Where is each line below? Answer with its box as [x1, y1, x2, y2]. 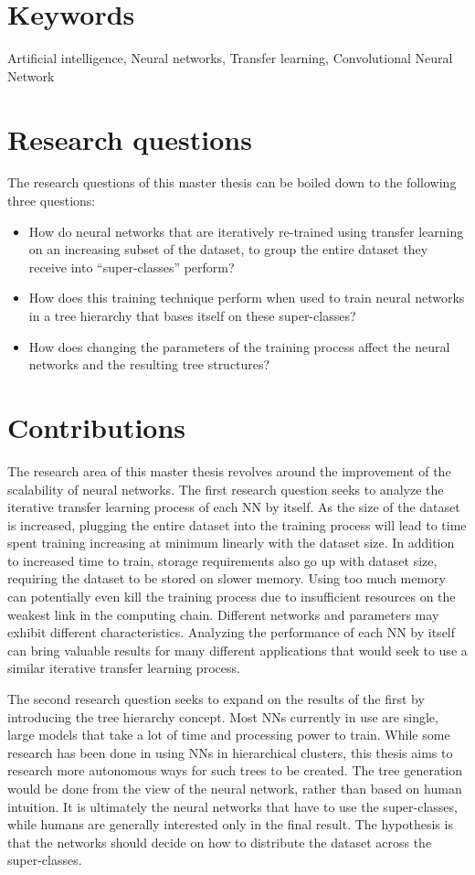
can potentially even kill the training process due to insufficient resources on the [7, 587, 456, 606]
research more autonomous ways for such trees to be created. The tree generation [7, 761, 463, 780]
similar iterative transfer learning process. [7, 658, 240, 678]
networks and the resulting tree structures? [28, 355, 270, 374]
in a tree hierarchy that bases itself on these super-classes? [28, 306, 356, 325]
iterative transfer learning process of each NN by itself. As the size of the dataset [7, 497, 460, 517]
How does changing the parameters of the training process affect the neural [28, 336, 450, 356]
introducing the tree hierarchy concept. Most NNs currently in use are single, [7, 707, 438, 726]
